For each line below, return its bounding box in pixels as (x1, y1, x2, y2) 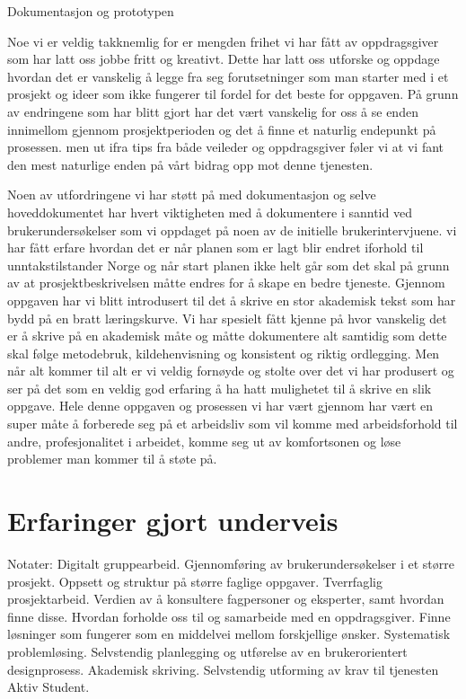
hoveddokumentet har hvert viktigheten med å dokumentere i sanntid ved (7, 202, 412, 221)
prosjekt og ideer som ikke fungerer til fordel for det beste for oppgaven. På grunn (7, 84, 459, 103)
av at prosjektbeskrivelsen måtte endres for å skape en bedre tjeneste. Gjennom (7, 273, 445, 292)
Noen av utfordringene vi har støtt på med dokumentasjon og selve (7, 185, 376, 204)
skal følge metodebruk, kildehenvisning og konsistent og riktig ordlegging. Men (7, 343, 440, 362)
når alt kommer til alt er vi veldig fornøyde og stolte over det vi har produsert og (7, 361, 454, 380)
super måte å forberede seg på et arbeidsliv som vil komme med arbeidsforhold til (7, 414, 458, 433)
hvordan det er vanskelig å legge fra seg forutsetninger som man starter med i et (7, 66, 449, 85)
